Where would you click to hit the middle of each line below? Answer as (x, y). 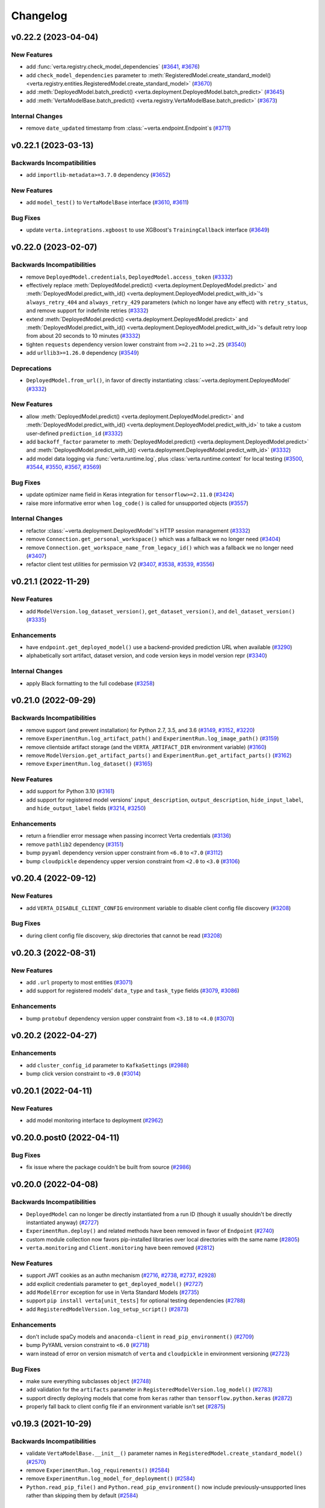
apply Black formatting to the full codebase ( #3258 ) (90, 683)
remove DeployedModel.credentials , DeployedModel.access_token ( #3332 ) (129, 277)
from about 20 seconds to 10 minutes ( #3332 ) (83, 336)
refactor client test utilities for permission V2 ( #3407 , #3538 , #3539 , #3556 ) (120, 565)
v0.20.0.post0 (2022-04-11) (65, 1138)
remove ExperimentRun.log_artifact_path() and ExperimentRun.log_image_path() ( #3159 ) (153, 738)
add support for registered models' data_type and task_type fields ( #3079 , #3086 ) (133, 991)
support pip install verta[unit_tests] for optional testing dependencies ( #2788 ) (136, 1300)
